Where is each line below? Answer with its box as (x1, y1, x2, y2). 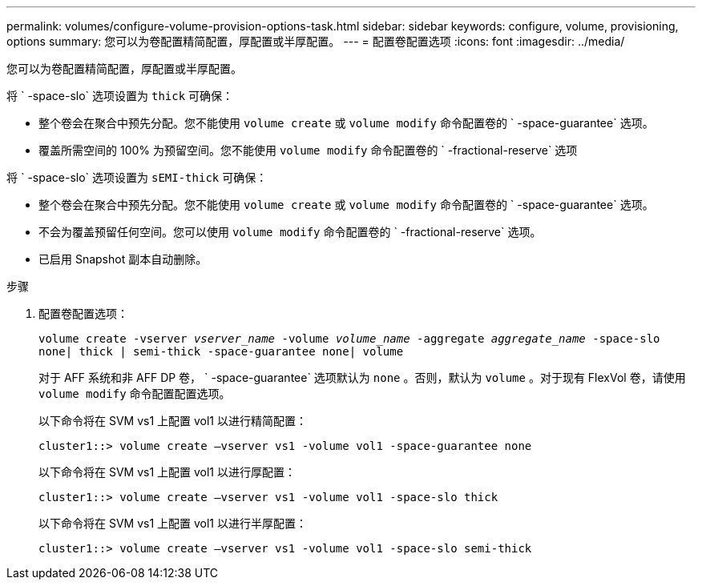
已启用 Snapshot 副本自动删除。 (38, 252, 208, 266)
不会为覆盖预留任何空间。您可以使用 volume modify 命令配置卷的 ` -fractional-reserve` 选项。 (38, 225, 542, 239)
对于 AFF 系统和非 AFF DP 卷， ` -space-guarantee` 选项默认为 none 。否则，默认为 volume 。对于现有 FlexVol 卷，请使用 (38, 371, 686, 384)
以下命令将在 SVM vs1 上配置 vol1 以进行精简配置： (38, 414, 308, 427)
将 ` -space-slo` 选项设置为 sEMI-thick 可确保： (6, 171, 268, 184)
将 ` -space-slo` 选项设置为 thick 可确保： (6, 89, 234, 102)
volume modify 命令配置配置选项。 (38, 387, 231, 400)
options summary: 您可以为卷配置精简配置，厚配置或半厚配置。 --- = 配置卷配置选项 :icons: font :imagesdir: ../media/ (6, 34, 625, 48)
